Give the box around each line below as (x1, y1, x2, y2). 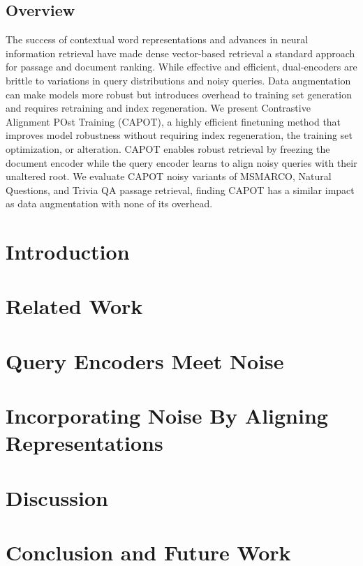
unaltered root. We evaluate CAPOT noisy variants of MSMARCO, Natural (6, 169, 332, 184)
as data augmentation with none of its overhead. (6, 196, 213, 211)
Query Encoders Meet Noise (6, 346, 284, 375)
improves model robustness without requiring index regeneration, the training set (6, 128, 353, 142)
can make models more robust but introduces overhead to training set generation (6, 87, 352, 101)
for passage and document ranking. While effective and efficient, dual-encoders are (6, 59, 357, 74)
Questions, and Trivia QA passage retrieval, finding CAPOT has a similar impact (6, 182, 355, 197)
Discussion (6, 483, 108, 512)
